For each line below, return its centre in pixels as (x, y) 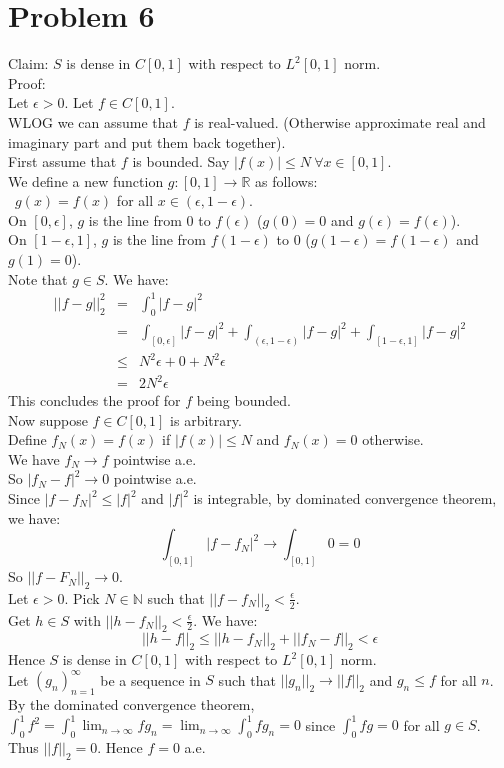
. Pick (82, 597)
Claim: (28, 63)
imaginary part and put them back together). (147, 141)
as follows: (286, 180)
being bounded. (243, 400)
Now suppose (48, 419)
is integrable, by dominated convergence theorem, (345, 498)
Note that (38, 278)
